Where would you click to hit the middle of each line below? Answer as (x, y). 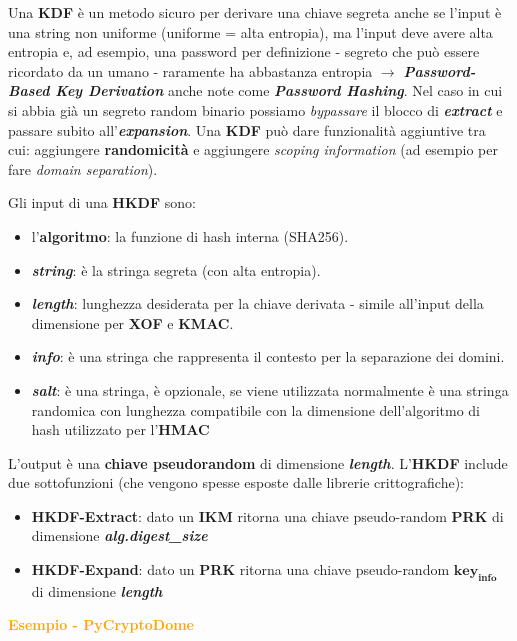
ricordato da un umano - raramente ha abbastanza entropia (190, 70)
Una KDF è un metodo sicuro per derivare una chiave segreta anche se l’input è (255, 12)
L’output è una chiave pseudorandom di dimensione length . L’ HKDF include (258, 462)
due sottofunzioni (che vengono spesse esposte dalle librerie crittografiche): (236, 482)
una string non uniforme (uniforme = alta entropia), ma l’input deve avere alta (250, 31)
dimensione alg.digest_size (119, 535)
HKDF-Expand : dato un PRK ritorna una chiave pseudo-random (240, 569)
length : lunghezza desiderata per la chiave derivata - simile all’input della (257, 303)
